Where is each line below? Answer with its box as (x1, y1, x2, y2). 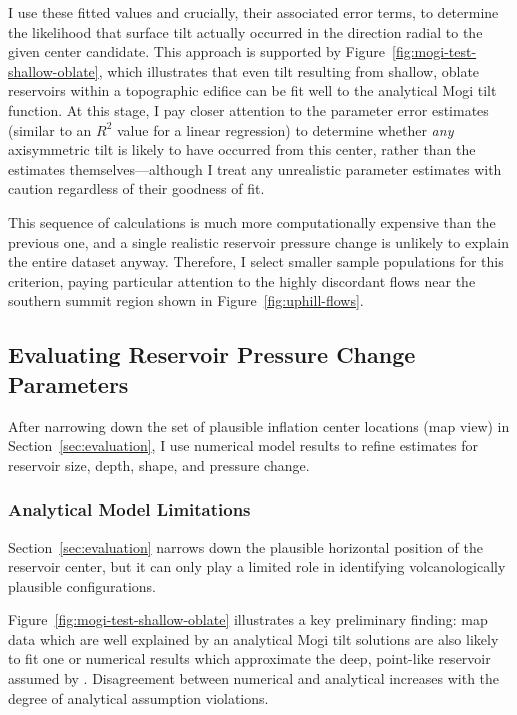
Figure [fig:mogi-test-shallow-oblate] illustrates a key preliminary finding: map (8, 609, 488, 630)
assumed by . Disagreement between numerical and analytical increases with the (8, 668, 500, 689)
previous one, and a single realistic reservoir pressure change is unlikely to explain (8, 231, 509, 252)
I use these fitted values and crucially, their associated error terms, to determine (8, 2, 499, 22)
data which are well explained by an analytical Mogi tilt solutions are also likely (8, 628, 499, 649)
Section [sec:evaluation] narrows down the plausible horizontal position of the (8, 536, 483, 557)
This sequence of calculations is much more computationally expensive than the (8, 211, 496, 232)
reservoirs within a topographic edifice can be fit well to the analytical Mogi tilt (8, 80, 497, 101)
